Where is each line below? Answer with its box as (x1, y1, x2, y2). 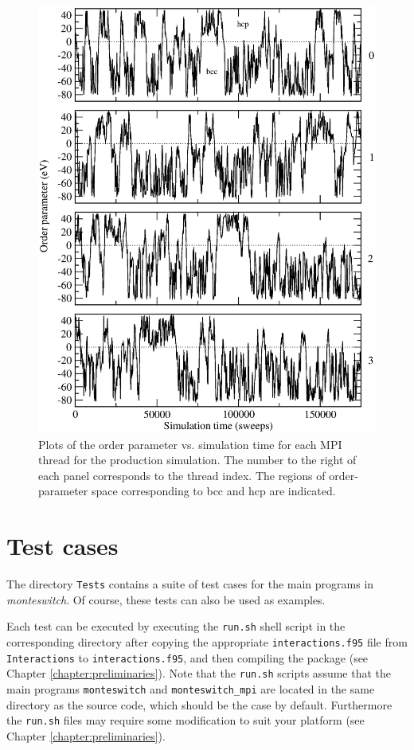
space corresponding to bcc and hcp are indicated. (91, 482, 336, 499)
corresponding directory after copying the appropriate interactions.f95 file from (6, 634, 408, 650)
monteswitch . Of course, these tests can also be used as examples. (6, 591, 326, 607)
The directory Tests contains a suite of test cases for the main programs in (6, 576, 374, 592)
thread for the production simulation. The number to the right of (38, 451, 357, 468)
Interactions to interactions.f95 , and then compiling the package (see (6, 649, 369, 666)
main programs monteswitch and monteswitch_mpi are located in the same (6, 680, 375, 697)
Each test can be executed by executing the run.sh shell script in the (6, 618, 346, 635)
